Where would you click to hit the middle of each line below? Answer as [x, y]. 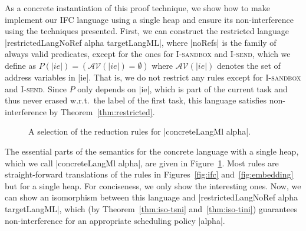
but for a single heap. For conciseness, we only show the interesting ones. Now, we [153, 185]
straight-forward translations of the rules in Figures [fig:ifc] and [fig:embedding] [149, 174]
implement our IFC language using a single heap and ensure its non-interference [149, 19]
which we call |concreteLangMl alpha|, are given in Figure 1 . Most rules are [142, 163]
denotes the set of [249, 65]
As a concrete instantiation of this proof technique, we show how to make [137, 8]
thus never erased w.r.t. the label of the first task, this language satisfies [136, 100]
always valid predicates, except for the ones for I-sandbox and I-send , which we [148, 54]
